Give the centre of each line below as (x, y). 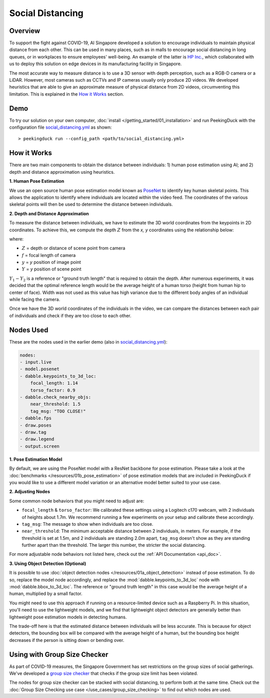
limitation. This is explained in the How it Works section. (67, 94)
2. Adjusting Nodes (29, 492)
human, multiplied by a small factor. (46, 594)
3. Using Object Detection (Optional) (48, 563)
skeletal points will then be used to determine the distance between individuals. (91, 204)
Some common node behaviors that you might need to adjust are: (77, 501)
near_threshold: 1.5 (55, 404)
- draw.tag (33, 432)
